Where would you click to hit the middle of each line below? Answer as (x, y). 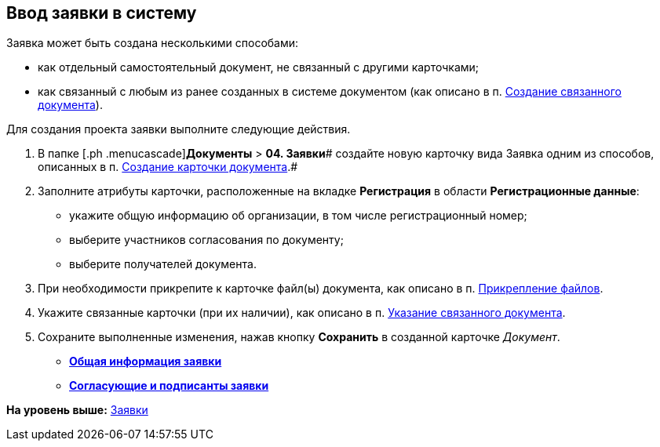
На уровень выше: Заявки (77, 410)
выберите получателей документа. (163, 264)
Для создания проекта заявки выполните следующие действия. (179, 129)
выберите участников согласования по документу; (206, 240)
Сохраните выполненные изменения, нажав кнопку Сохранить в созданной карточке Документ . (299, 337)
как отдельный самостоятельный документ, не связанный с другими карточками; (259, 67)
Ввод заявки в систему (102, 13)
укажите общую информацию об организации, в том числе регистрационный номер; (298, 216)
